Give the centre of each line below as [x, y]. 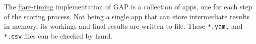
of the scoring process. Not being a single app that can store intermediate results [127, 16]
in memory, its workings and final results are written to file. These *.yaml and [123, 26]
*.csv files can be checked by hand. [58, 35]
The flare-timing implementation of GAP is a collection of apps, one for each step [128, 6]
